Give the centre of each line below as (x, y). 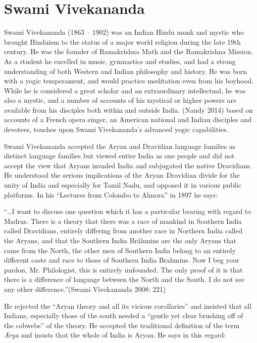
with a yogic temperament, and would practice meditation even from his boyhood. (129, 81)
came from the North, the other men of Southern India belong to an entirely (120, 250)
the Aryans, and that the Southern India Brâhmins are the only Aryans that (120, 240)
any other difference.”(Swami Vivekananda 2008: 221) (85, 289)
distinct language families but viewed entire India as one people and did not (119, 156)
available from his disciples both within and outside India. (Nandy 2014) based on (128, 109)
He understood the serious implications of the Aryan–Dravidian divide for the (122, 175)
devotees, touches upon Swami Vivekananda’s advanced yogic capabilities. (116, 129)
